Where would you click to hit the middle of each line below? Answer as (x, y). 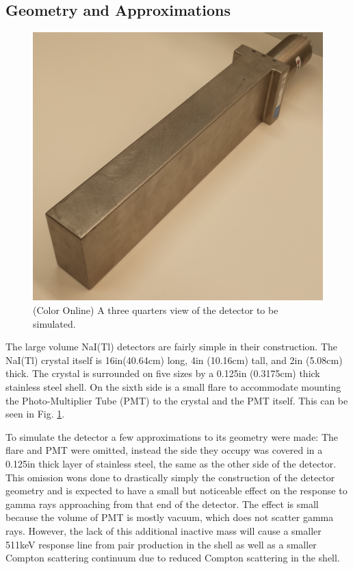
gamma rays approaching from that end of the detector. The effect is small (162, 504)
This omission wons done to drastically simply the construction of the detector (170, 477)
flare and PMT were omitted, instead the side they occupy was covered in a (164, 450)
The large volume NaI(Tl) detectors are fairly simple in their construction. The (172, 347)
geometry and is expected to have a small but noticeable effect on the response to (176, 491)
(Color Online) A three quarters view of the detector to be (156, 310)
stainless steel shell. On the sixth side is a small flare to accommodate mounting (173, 387)
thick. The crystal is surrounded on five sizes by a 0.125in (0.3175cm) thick (163, 373)
